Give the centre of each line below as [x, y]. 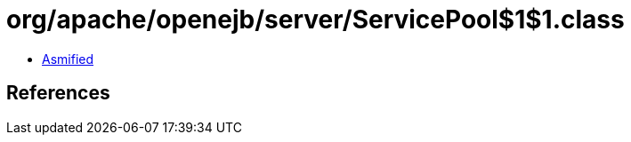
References [58, 93]
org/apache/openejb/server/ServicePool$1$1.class [315, 20]
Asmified [68, 59]
